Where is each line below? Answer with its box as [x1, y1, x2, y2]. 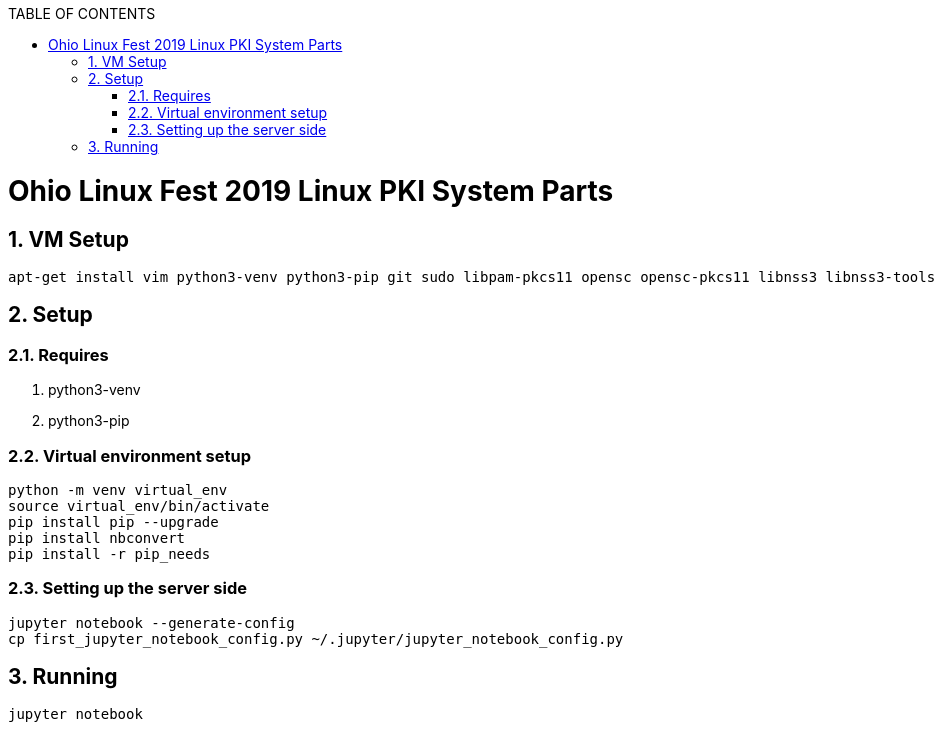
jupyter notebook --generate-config [8, 614, 295, 631]
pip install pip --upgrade [8, 513, 219, 530]
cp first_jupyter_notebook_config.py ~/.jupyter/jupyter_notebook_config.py [8, 630, 624, 647]
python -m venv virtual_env [8, 481, 228, 498]
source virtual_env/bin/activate [8, 497, 270, 514]
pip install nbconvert [8, 529, 186, 546]
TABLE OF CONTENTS [8, 5, 156, 22]
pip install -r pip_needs [8, 545, 211, 562]
